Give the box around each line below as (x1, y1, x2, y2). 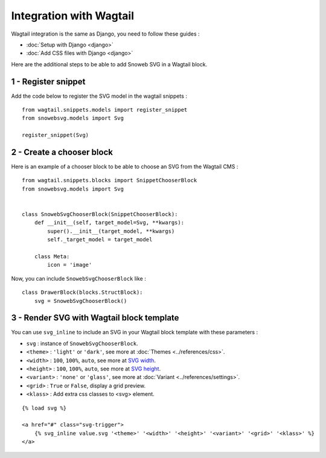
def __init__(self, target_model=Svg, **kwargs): (34, 219, 184, 226)
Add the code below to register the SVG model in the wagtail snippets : (11, 92, 187, 100)
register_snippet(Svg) (22, 132, 89, 139)
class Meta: (34, 253, 70, 259)
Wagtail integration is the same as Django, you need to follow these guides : (11, 30, 200, 37)
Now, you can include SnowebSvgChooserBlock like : (11, 275, 146, 282)
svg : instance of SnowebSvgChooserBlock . (26, 340, 138, 347)
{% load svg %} (22, 404, 67, 412)
